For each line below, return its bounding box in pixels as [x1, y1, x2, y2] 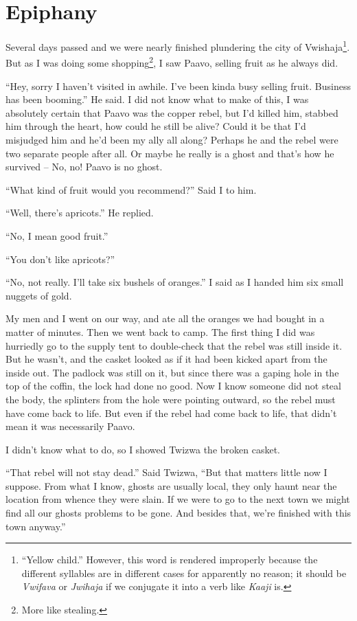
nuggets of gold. [5, 288, 72, 302]
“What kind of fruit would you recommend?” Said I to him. [5, 182, 257, 196]
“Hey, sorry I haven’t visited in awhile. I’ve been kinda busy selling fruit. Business [5, 78, 351, 93]
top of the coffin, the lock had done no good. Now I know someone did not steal [5, 379, 341, 393]
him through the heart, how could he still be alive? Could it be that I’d [5, 119, 306, 133]
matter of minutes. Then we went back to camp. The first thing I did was [5, 324, 315, 339]
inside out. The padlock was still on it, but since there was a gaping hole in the [5, 365, 339, 379]
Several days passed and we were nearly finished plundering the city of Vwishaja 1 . [5, 38, 350, 54]
